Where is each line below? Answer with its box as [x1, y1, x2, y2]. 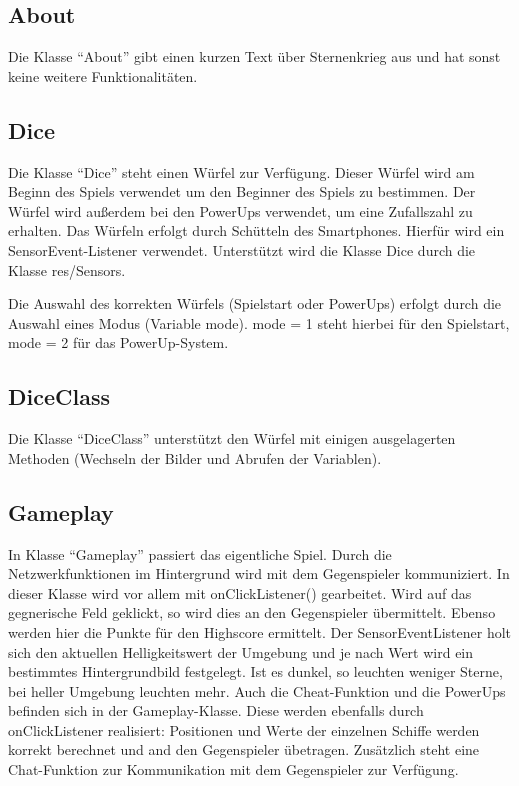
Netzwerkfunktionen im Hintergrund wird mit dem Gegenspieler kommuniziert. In [8, 563, 510, 584]
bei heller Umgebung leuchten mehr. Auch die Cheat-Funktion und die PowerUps [8, 680, 506, 701]
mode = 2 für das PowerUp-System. [8, 332, 229, 353]
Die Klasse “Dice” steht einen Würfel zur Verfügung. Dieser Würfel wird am [8, 161, 475, 182]
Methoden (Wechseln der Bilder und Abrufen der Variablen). [8, 447, 382, 468]
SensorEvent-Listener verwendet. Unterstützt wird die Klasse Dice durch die [8, 239, 476, 260]
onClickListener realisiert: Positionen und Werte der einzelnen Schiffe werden [8, 719, 480, 740]
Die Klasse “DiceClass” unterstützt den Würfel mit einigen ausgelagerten [8, 428, 456, 449]
